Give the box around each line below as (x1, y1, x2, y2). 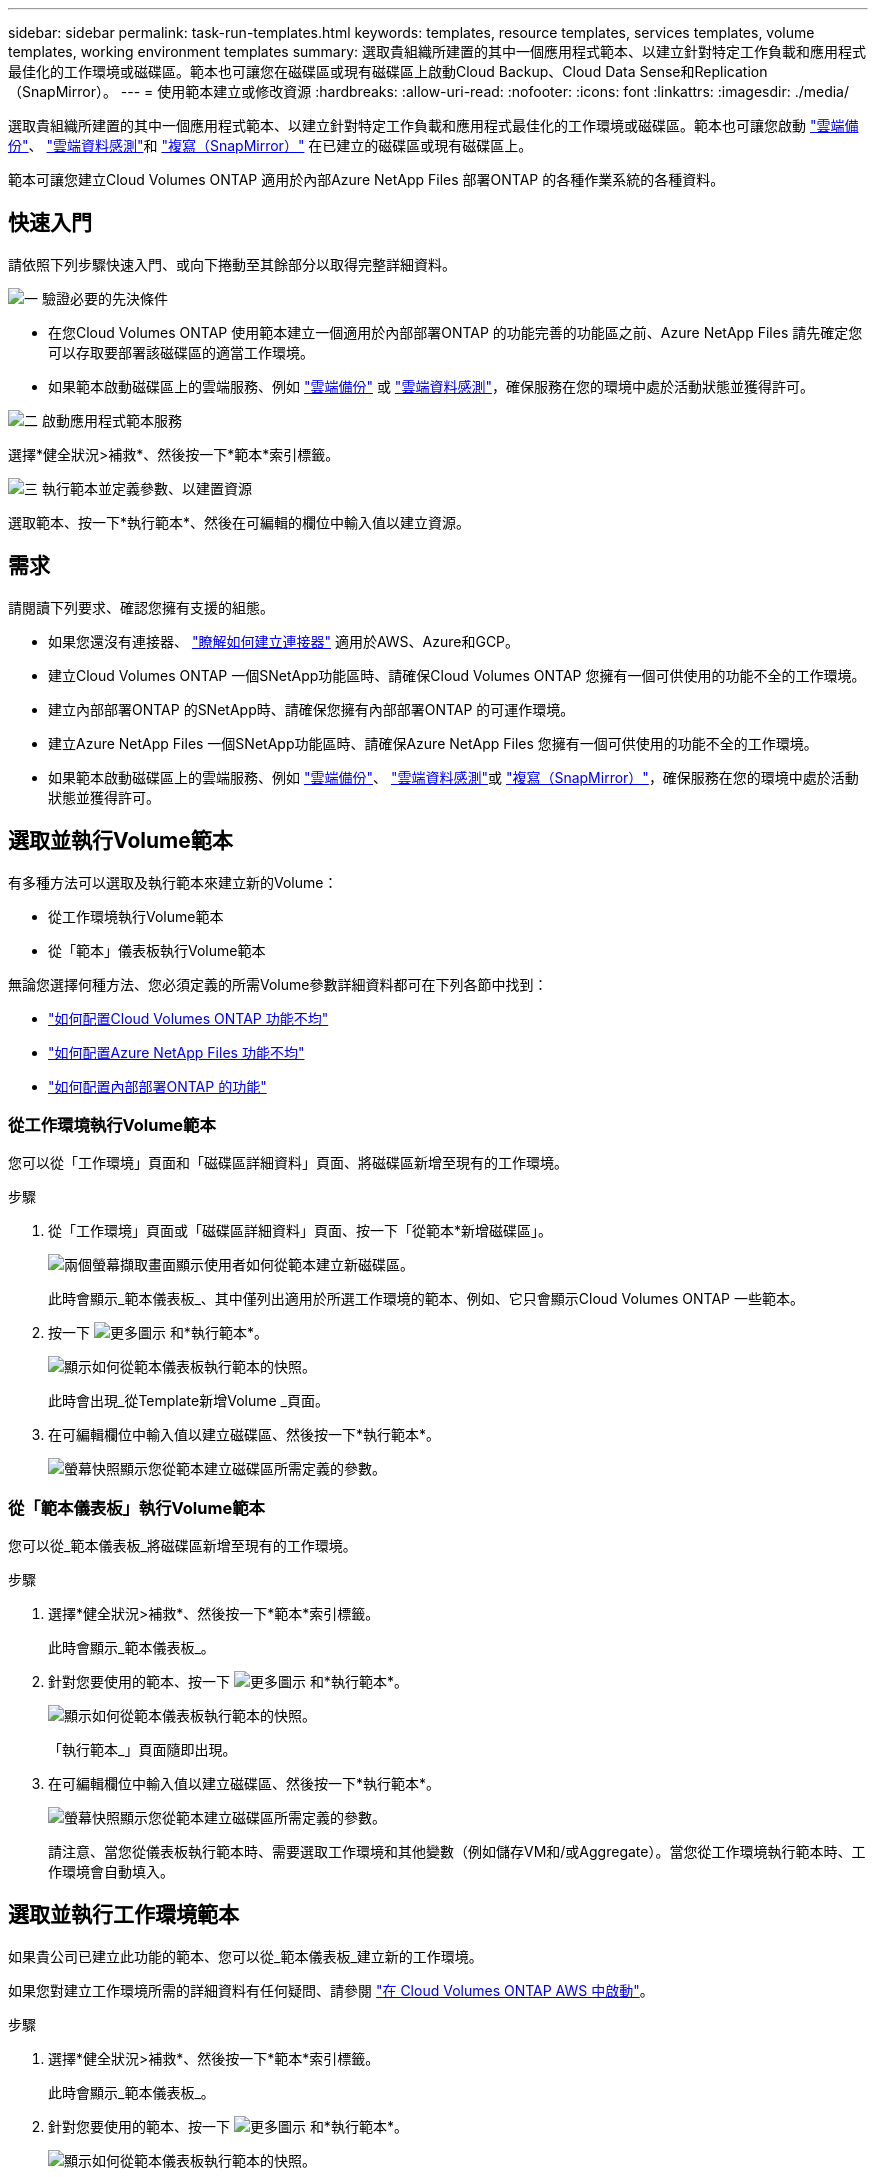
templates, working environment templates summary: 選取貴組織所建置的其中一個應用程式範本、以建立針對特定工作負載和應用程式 (8, 43, 867, 60)
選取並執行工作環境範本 (8, 1902, 239, 1928)
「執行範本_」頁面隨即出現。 (48, 1741, 237, 1759)
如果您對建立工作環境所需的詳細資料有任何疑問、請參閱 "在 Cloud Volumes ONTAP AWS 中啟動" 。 (8, 1981, 654, 1999)
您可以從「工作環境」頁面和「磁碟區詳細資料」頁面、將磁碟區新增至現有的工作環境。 (8, 1154, 568, 1172)
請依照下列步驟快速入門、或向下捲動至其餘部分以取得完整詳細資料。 (8, 255, 456, 273)
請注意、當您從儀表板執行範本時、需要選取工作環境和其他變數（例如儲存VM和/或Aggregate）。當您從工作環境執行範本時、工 (48, 1843, 866, 1861)
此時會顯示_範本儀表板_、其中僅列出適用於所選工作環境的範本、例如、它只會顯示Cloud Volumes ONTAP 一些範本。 (48, 1290, 804, 1308)
